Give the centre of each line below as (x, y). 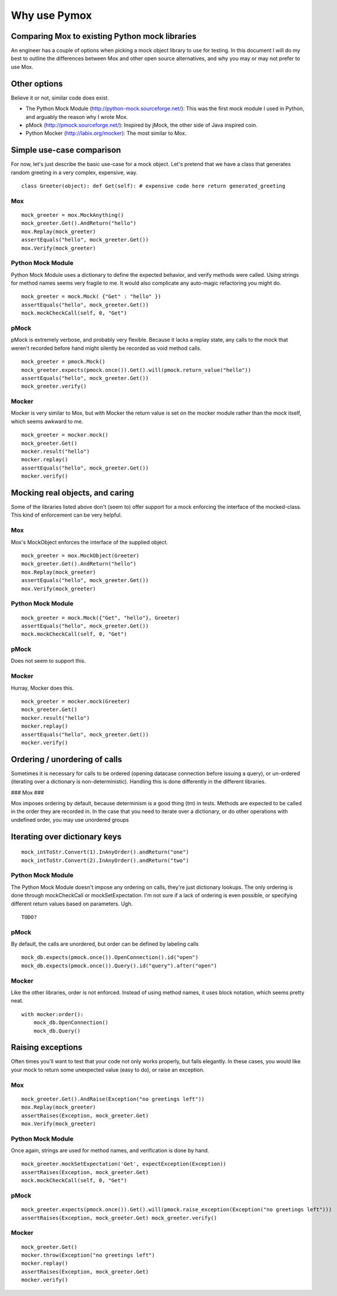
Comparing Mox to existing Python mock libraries (104, 36)
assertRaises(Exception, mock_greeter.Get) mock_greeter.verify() (119, 1218)
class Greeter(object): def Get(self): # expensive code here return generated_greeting (153, 186)
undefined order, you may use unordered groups (70, 819)
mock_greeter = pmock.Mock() (63, 362)
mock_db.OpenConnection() (71, 1023)
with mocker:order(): (52, 1014)
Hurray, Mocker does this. (42, 688)
